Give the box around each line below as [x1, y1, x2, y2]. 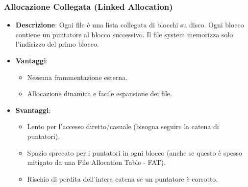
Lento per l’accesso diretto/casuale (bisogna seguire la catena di [27, 121, 219, 132]
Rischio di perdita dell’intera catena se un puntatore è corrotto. [27, 173, 218, 184]
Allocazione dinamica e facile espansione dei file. [27, 88, 172, 99]
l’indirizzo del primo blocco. [15, 39, 99, 49]
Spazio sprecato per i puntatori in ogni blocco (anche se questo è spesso [27, 147, 243, 158]
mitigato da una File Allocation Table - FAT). [27, 157, 166, 167]
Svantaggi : [15, 105, 51, 115]
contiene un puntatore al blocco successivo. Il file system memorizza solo [15, 29, 233, 39]
